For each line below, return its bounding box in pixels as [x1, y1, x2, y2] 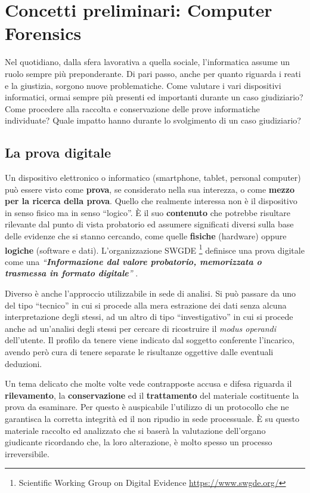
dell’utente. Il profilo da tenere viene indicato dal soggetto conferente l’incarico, [5, 334, 294, 346]
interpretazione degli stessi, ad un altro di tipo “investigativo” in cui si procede [5, 310, 293, 323]
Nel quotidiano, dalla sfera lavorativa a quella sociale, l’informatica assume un [5, 56, 290, 68]
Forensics [5, 21, 82, 45]
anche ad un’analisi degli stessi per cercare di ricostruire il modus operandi [5, 322, 276, 334]
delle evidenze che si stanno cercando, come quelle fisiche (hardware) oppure [5, 230, 287, 242]
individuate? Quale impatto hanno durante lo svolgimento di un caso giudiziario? [5, 114, 301, 127]
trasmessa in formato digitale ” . [5, 267, 138, 279]
